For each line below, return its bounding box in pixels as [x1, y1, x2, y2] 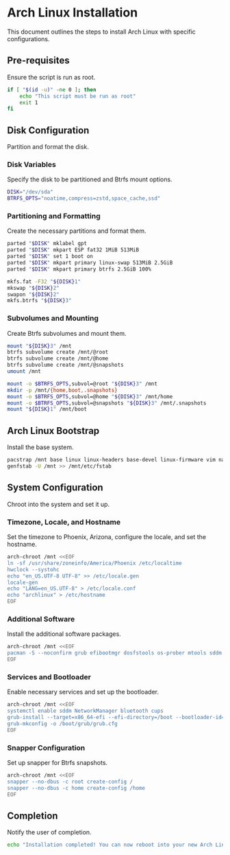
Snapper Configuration [7, 743, 86, 753]
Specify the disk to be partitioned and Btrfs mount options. [7, 175, 172, 183]
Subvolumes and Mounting [7, 314, 99, 323]
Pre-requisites [7, 55, 70, 67]
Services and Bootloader [7, 672, 91, 681]
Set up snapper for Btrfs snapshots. [7, 758, 108, 766]
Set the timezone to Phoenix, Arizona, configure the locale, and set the [7, 533, 207, 540]
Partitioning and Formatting [7, 212, 101, 221]
